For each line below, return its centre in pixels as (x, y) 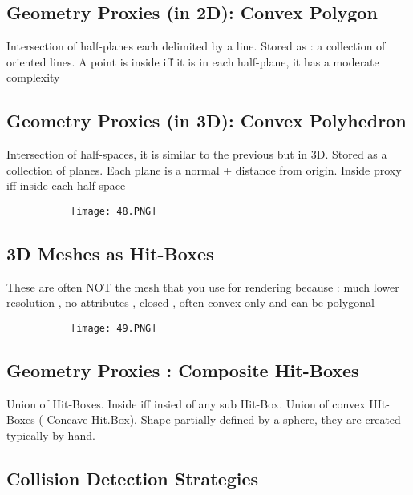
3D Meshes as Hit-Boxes (110, 254)
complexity (33, 77)
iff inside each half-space (66, 185)
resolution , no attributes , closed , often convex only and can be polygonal (190, 302)
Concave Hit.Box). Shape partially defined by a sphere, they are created (224, 419)
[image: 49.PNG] (114, 329)
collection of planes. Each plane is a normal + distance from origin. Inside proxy (204, 169)
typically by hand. (51, 435)
